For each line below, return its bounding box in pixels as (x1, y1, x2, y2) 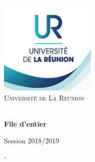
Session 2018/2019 (4, 135, 59, 145)
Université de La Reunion (4, 92, 85, 102)
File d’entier (4, 119, 47, 129)
